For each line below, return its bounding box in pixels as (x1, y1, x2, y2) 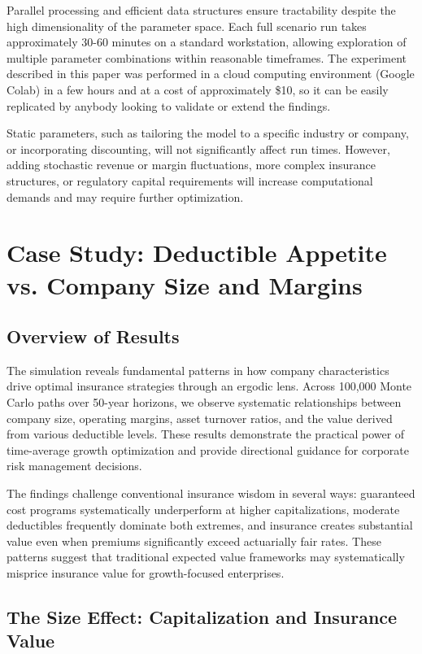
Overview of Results (7, 324, 180, 349)
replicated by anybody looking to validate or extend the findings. (7, 97, 331, 114)
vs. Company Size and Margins (7, 268, 363, 301)
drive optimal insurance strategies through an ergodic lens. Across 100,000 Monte (7, 377, 412, 395)
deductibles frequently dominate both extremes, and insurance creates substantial (7, 517, 413, 534)
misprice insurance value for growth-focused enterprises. (7, 565, 285, 582)
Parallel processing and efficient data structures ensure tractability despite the (7, 2, 396, 18)
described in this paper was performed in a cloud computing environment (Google (7, 65, 415, 82)
